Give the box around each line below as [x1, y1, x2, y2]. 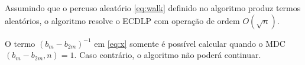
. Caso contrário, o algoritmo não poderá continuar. [74, 49, 261, 61]
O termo [5, 37, 35, 49]
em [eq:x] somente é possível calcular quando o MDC [94, 37, 285, 49]
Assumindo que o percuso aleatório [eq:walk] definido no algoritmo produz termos [5, 2, 301, 13]
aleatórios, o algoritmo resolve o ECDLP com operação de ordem [5, 14, 240, 26]
